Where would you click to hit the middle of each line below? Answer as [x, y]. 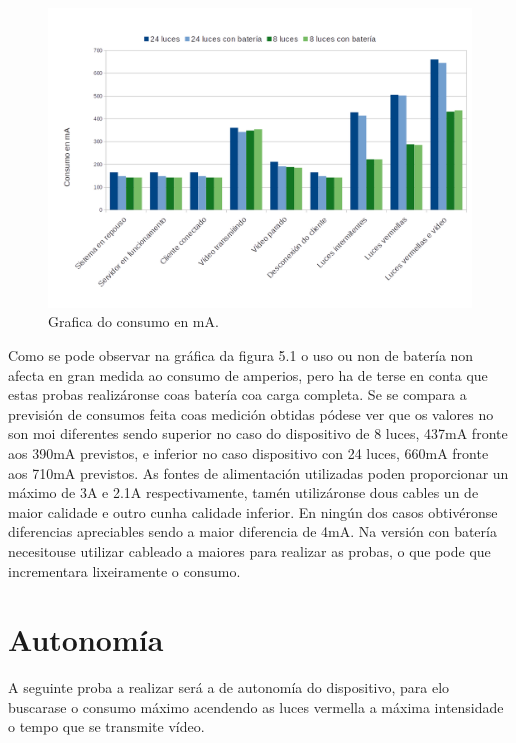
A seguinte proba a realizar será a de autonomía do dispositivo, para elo [229, 687]
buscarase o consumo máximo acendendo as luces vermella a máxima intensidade [256, 706]
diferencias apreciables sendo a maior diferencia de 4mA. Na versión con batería [252, 531]
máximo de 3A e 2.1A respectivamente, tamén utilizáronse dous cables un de [243, 492]
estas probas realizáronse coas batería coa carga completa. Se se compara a [237, 394]
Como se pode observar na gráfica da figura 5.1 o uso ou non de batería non [241, 354]
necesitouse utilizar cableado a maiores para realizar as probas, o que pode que [249, 550]
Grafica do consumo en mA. [133, 321]
